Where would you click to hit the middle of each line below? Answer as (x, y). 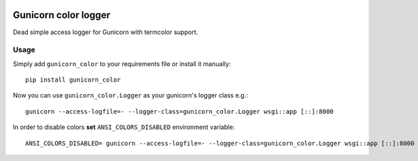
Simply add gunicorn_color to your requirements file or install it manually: (122, 63)
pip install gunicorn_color (73, 80)
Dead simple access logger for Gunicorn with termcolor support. (106, 32)
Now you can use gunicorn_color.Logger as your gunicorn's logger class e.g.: (131, 95)
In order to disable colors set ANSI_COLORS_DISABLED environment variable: (124, 127)
